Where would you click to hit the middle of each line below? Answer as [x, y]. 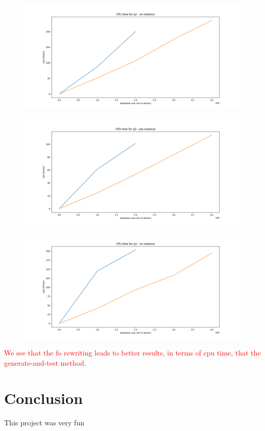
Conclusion [44, 398]
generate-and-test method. [45, 362]
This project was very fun [44, 422]
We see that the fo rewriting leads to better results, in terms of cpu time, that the [132, 353]
